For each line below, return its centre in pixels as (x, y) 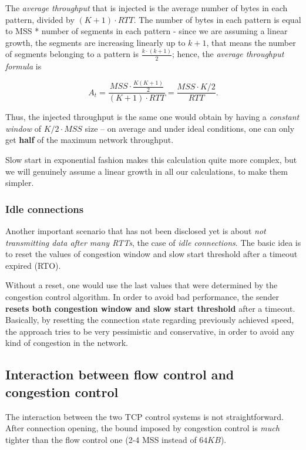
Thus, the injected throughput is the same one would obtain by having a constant (152, 117)
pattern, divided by (40, 19)
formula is (23, 66)
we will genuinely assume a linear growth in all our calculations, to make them (147, 171)
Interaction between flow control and (120, 374)
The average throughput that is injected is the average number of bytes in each (147, 8)
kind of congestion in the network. (67, 343)
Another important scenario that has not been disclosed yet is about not (136, 231)
